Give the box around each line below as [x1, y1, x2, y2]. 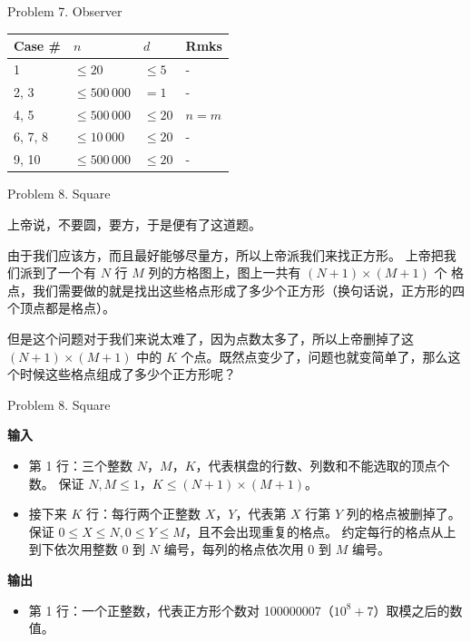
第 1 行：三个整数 [28, 455, 133, 474]
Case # [14, 36, 61, 55]
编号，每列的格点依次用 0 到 [163, 540, 332, 559]
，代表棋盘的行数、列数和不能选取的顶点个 [195, 455, 450, 474]
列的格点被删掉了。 [346, 504, 461, 523]
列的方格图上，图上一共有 [148, 263, 301, 282]
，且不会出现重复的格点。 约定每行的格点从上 [184, 521, 456, 540]
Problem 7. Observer [7, 2, 123, 20]
